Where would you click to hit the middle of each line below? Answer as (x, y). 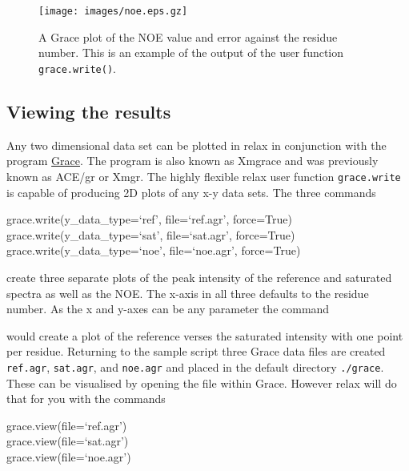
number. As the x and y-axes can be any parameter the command (168, 309)
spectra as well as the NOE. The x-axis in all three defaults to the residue (188, 293)
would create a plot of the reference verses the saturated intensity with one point (205, 335)
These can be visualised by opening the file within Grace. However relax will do (202, 382)
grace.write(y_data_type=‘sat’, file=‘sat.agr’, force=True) (151, 234)
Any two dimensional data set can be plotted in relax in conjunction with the (196, 145)
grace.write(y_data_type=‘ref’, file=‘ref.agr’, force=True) (149, 219)
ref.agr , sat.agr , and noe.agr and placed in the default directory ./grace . (195, 366)
